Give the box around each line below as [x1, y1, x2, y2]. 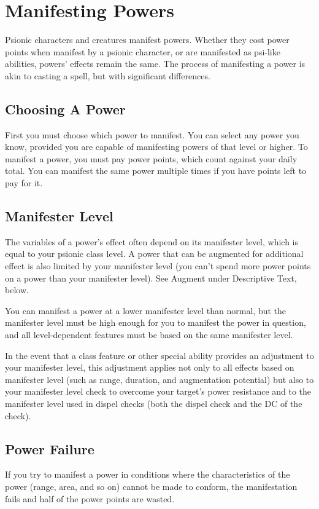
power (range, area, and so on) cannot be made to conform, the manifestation [5, 479, 298, 492]
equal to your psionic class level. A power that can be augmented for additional [5, 247, 304, 260]
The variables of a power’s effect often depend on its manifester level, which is [5, 235, 299, 248]
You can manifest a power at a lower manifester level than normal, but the [5, 304, 286, 317]
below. [5, 283, 29, 296]
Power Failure [5, 439, 94, 458]
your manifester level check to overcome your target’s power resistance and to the [5, 385, 312, 398]
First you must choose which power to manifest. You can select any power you [5, 128, 299, 141]
